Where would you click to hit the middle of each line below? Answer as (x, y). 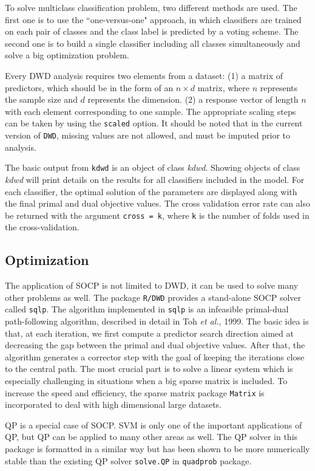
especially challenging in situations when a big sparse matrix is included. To (146, 381)
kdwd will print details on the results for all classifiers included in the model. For (155, 179)
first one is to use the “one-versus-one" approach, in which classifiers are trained (153, 19)
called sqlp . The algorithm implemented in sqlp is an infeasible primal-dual (147, 309)
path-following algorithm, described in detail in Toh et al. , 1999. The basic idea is (157, 321)
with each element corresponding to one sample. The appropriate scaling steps (151, 111)
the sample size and (41, 99)
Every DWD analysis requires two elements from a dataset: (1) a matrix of (144, 75)
